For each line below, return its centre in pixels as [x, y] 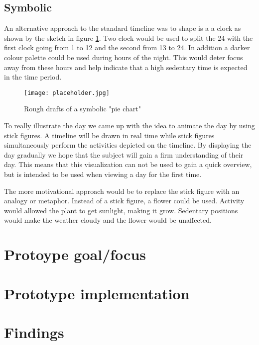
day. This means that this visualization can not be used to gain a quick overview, [128, 164]
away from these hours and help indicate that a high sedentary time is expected [126, 67]
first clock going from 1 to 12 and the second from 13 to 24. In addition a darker [127, 47]
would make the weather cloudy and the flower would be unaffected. [108, 220]
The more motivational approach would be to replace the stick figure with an [122, 191]
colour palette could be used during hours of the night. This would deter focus [124, 57]
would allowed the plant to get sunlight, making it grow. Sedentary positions [121, 210]
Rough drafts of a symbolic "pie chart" [82, 109]
